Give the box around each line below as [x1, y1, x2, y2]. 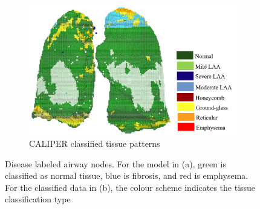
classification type [5, 193, 71, 205]
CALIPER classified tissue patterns [29, 137, 160, 149]
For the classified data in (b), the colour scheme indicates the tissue [5, 181, 256, 193]
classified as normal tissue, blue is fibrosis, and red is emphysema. [5, 169, 249, 182]
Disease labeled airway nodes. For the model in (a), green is [5, 157, 226, 170]
